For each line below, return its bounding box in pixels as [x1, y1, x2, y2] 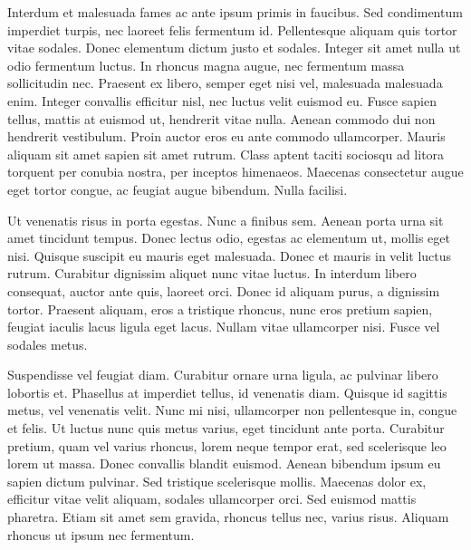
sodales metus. [7, 334, 88, 353]
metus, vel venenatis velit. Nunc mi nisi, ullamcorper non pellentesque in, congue [7, 400, 457, 420]
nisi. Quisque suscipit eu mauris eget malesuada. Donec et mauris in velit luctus [7, 246, 452, 265]
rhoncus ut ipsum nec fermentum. [7, 525, 195, 544]
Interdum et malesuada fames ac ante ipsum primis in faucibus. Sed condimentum [7, 3, 463, 21]
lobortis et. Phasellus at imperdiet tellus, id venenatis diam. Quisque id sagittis [7, 382, 447, 401]
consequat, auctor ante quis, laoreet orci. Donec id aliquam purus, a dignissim [7, 281, 440, 300]
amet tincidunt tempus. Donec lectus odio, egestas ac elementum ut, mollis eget [7, 228, 450, 247]
